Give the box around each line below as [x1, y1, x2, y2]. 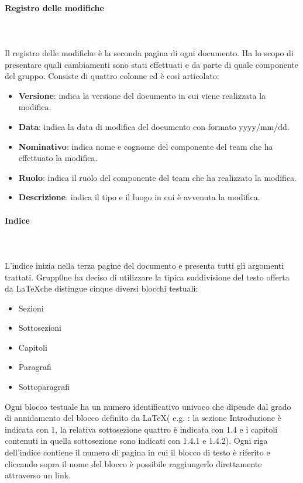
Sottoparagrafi [18, 381, 70, 393]
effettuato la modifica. [18, 152, 98, 164]
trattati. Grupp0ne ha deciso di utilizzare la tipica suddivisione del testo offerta [5, 270, 290, 283]
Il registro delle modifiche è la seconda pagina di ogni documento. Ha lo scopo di [5, 46, 294, 59]
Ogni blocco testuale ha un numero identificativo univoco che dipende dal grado [5, 400, 291, 412]
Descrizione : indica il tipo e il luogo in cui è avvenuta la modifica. [18, 191, 260, 203]
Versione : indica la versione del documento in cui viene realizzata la [18, 89, 266, 101]
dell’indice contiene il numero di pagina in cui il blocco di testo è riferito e [5, 446, 270, 458]
